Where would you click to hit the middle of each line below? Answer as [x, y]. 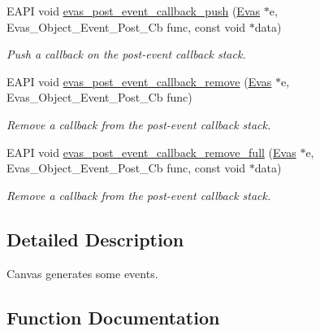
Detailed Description [95, 239]
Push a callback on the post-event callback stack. [126, 54]
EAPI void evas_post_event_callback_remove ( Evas [139, 81]
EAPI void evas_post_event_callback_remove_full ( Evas [151, 152]
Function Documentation [113, 317]
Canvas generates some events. [82, 273]
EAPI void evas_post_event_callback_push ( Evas [134, 11]
